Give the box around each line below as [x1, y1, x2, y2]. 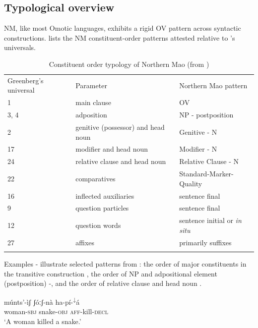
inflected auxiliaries [75, 190, 134, 201]
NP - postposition [179, 109, 234, 120]
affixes [75, 237, 95, 247]
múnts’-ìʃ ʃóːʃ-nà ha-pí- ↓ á [4, 295, 80, 307]
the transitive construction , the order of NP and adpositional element [4, 268, 217, 278]
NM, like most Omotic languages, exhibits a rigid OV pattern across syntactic [4, 23, 241, 33]
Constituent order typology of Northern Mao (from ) [49, 58, 209, 69]
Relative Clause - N [179, 156, 239, 166]
